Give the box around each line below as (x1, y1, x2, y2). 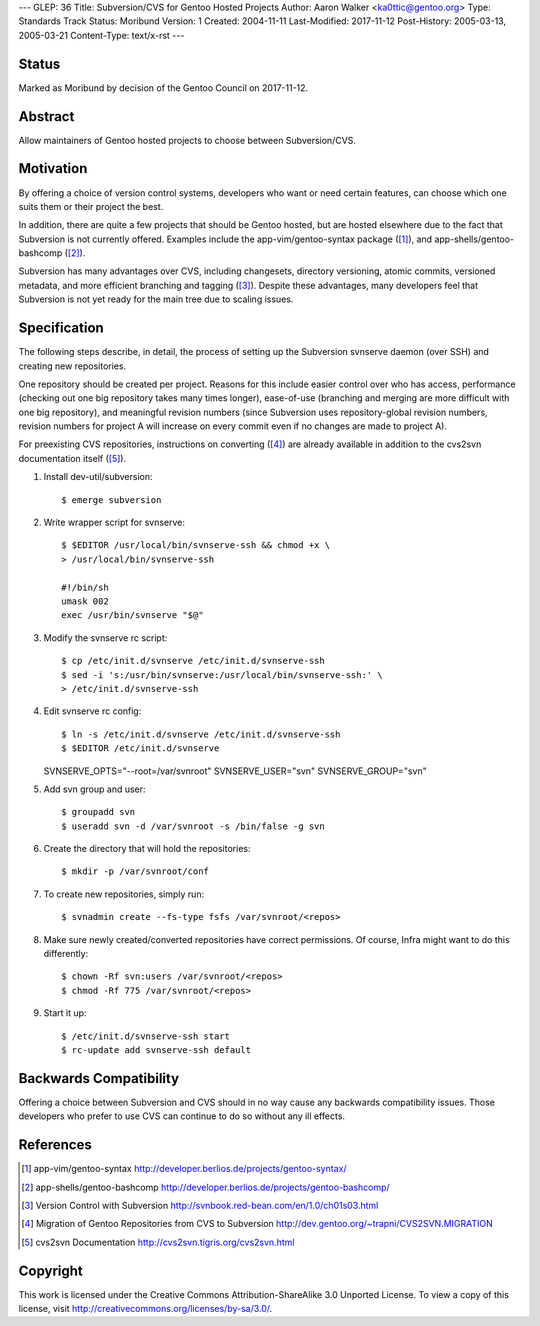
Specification (18, 320, 104, 337)
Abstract (18, 108, 75, 125)
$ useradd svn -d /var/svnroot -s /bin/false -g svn (61, 820, 325, 832)
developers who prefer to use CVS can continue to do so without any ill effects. (18, 1110, 345, 1122)
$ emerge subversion (61, 494, 162, 505)
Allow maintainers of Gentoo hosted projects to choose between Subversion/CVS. (18, 134, 357, 146)
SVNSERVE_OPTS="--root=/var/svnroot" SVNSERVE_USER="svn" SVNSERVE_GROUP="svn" (43, 765, 427, 777)
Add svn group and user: (43, 783, 146, 795)
